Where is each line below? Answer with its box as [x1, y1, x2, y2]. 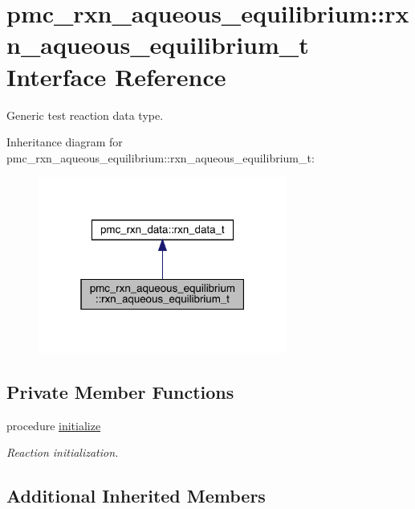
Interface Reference [6, 60, 226, 92]
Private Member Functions [6, 379, 234, 404]
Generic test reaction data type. [6, 106, 164, 123]
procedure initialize [6, 417, 101, 433]
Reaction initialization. [6, 444, 119, 461]
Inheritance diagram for [6, 133, 123, 150]
